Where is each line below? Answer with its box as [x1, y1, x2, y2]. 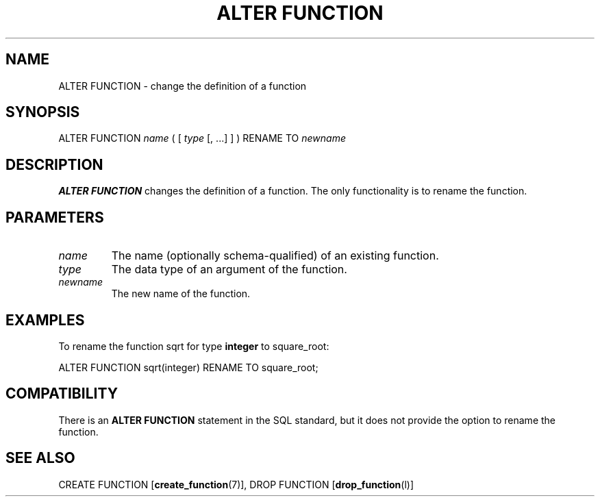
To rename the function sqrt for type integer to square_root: [58, 340, 329, 352]
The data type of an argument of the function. [111, 262, 347, 277]
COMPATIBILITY [5, 385, 118, 403]
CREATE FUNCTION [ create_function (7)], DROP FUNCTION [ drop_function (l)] [58, 478, 414, 490]
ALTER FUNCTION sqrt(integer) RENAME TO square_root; [58, 361, 318, 373]
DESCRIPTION [5, 155, 103, 173]
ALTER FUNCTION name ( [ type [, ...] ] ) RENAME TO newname [58, 132, 346, 145]
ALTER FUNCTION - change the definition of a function [58, 79, 307, 92]
